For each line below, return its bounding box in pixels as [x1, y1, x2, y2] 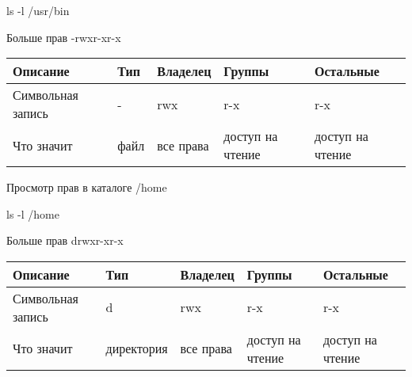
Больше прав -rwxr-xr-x [6, 29, 121, 45]
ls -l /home [6, 205, 59, 222]
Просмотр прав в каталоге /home [6, 179, 167, 196]
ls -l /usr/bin [6, 2, 70, 18]
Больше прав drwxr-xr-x [6, 232, 124, 249]
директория [105, 339, 168, 358]
